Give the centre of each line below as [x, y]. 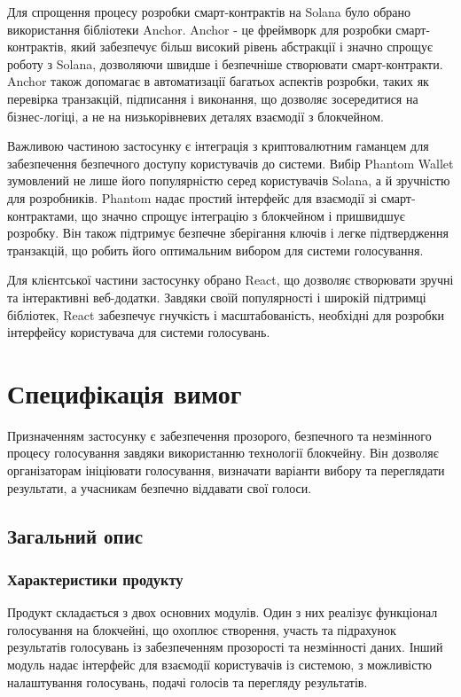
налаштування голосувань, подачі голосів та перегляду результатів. [188, 681]
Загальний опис [75, 535]
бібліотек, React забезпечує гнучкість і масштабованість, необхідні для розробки [226, 314]
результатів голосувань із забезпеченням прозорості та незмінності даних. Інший [225, 647]
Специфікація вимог [125, 392]
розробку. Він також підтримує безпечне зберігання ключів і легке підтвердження [228, 233]
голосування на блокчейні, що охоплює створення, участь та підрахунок [202, 629]
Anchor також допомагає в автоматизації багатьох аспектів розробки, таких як [218, 81]
